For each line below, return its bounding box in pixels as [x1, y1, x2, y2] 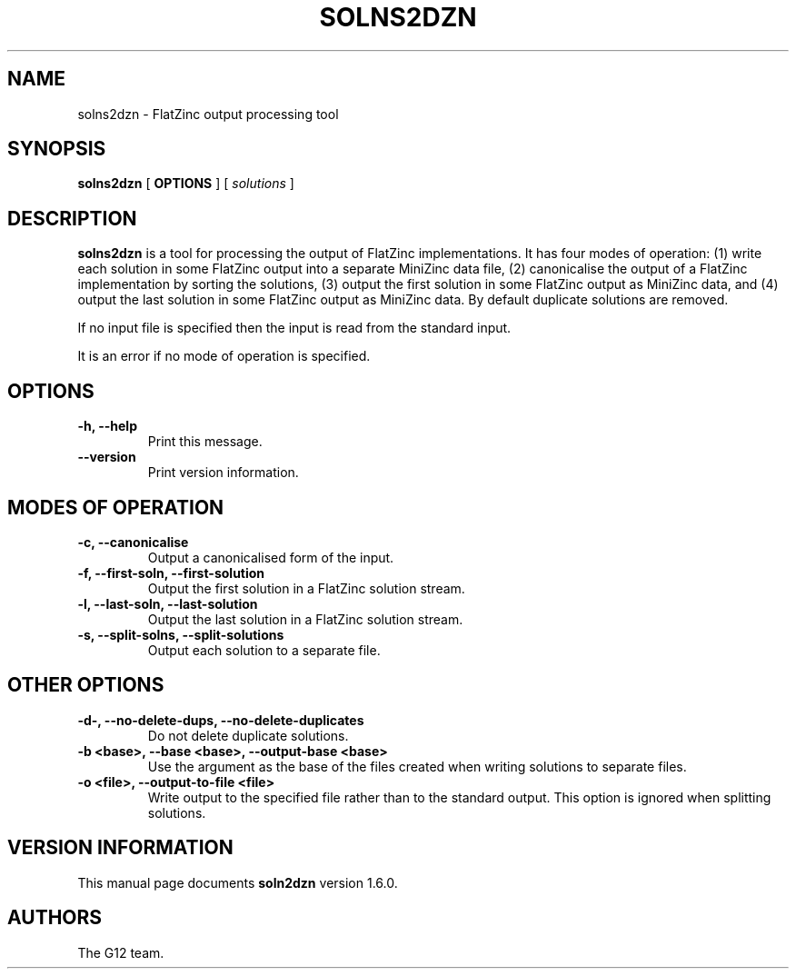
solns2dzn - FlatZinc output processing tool [77, 105, 339, 122]
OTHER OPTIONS [7, 673, 164, 697]
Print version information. [147, 464, 299, 481]
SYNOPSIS [7, 137, 106, 161]
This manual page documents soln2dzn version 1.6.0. [77, 874, 398, 891]
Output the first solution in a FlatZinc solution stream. [147, 580, 465, 596]
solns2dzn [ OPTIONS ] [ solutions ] [77, 175, 294, 192]
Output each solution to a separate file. [147, 642, 381, 658]
